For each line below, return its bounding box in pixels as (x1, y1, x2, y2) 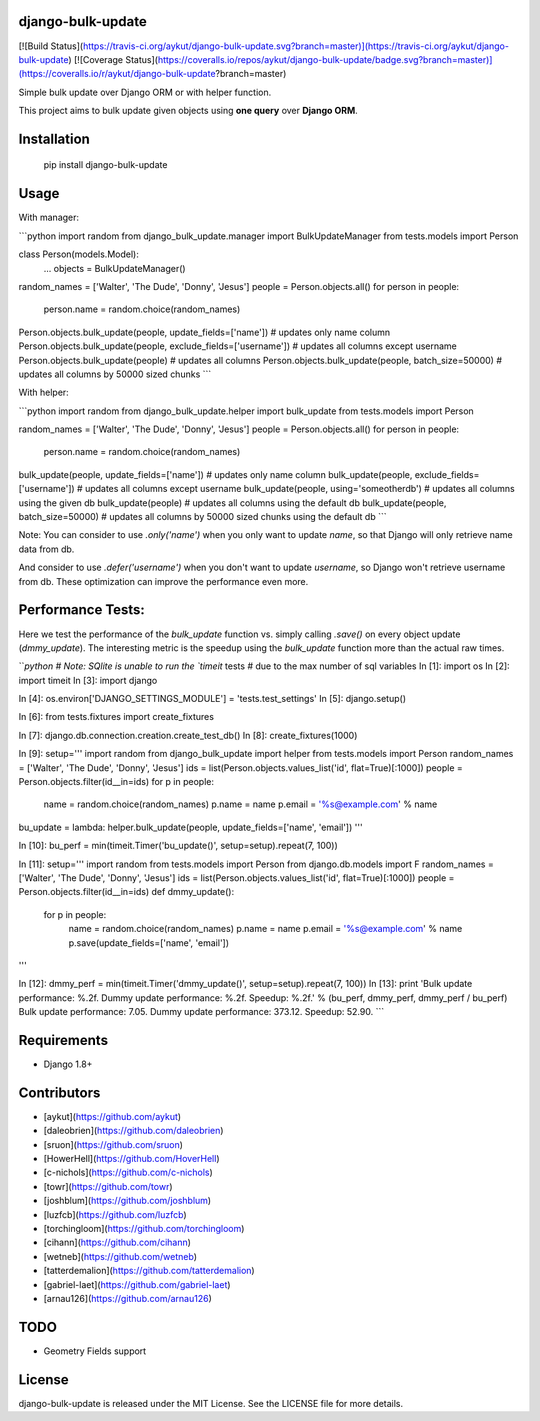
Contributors (18, 1084, 101, 1101)
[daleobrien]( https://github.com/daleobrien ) (43, 1125, 224, 1137)
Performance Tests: (18, 601, 145, 619)
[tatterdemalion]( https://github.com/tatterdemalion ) (43, 1265, 255, 1277)
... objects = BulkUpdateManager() (43, 262, 186, 274)
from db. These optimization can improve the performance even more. (18, 575, 309, 587)
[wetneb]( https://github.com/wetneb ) (43, 1250, 197, 1262)
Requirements (18, 1031, 109, 1049)
